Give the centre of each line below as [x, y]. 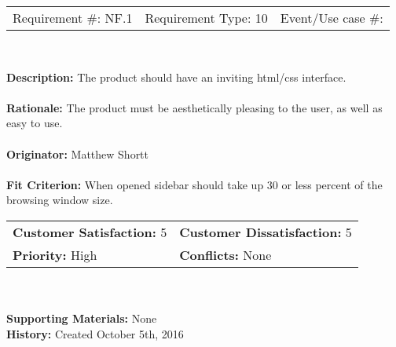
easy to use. [35, 123]
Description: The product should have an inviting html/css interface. [176, 77]
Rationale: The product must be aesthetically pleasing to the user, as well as [194, 107]
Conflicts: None [225, 254]
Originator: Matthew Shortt [78, 153]
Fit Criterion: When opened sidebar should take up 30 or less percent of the [194, 184]
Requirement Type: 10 [206, 18]
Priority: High [55, 254]
